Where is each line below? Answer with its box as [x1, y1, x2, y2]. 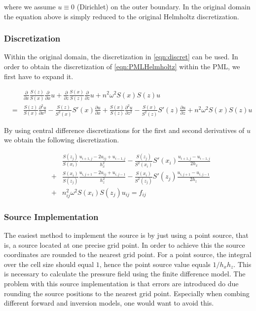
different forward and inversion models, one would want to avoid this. [4, 298, 214, 308]
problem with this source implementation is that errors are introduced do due [4, 278, 239, 289]
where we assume [4, 1, 56, 11]
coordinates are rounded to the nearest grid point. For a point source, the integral [4, 249, 252, 260]
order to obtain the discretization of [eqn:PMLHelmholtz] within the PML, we [4, 61, 240, 71]
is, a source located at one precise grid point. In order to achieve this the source [4, 239, 245, 250]
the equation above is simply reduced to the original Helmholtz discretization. [4, 11, 239, 21]
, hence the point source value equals [99, 259, 211, 269]
